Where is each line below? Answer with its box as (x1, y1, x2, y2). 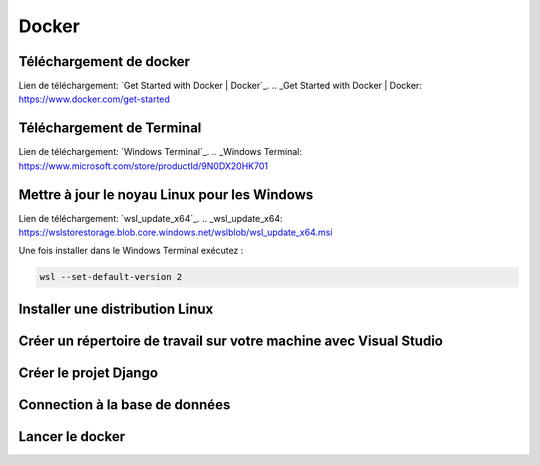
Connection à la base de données (18, 396, 231, 413)
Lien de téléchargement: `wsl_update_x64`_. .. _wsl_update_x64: (18, 212, 284, 224)
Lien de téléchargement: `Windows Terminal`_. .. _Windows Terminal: (18, 146, 302, 158)
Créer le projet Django (18, 364, 159, 381)
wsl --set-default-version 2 (39, 271, 183, 283)
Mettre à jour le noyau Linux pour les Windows (18, 186, 314, 203)
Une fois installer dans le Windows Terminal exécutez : (18, 245, 244, 257)
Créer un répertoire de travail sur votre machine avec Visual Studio (18, 332, 444, 349)
